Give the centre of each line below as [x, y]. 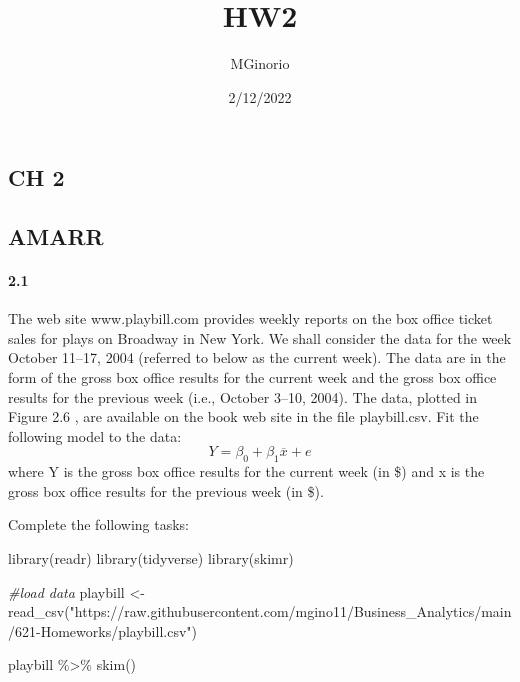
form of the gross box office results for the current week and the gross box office [252, 377]
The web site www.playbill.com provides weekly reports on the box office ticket [250, 318]
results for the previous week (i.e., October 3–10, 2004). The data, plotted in [242, 396]
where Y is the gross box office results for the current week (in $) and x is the [246, 471]
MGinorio [260, 63]
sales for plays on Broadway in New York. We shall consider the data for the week [260, 337]
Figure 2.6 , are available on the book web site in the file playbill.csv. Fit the [243, 416]
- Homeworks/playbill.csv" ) [117, 630]
